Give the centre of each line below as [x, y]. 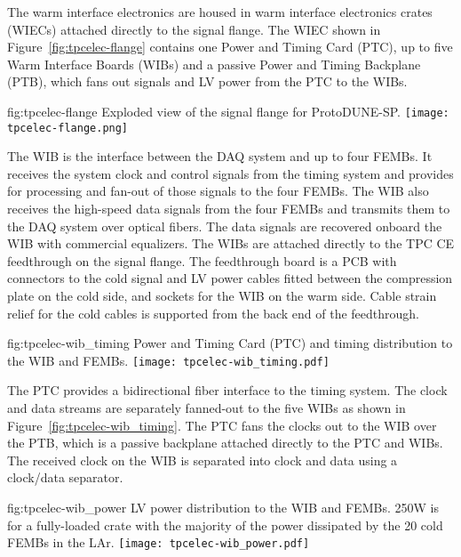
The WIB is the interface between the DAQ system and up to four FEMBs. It [220, 156]
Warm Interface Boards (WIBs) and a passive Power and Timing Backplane [214, 64]
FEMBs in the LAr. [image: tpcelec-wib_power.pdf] [159, 542]
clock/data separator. [65, 477]
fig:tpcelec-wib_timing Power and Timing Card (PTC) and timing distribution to [230, 343]
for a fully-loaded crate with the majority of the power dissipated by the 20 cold [225, 525]
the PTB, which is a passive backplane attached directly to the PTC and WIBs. [225, 443]
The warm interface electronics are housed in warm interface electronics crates [220, 12]
